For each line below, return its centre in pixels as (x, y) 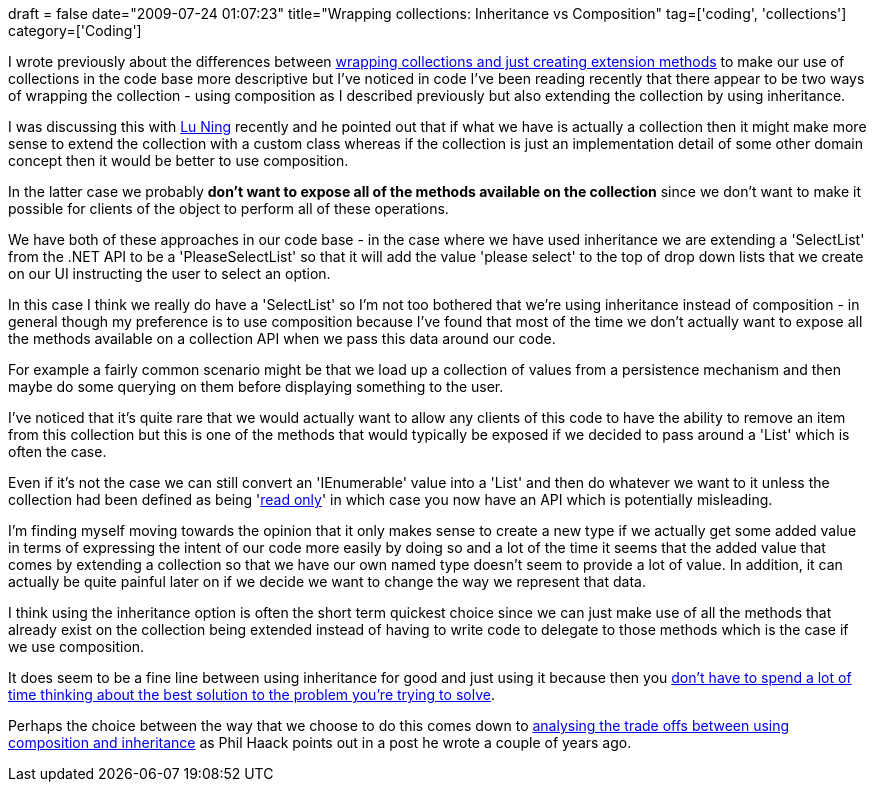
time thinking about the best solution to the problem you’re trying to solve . (251, 694)
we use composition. (76, 646)
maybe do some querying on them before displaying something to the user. (256, 386)
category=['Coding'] (75, 30)
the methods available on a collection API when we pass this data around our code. (282, 338)
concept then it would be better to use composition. (178, 160)
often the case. (57, 451)
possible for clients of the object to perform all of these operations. (228, 208)
